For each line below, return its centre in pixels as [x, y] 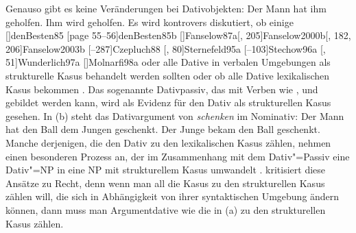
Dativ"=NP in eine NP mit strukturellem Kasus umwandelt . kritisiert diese [166, 170]
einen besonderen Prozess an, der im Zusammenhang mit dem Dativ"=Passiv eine [178, 156]
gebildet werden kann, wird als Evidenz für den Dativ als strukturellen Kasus [168, 102]
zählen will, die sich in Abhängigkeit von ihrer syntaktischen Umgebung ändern [173, 196]
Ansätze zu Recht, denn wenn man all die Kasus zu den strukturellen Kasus [165, 183]
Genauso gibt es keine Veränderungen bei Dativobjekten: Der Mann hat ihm [166, 8]
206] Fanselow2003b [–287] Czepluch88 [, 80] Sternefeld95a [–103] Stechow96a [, [166, 48]
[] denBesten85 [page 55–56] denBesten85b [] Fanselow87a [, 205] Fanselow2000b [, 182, [178, 35]
